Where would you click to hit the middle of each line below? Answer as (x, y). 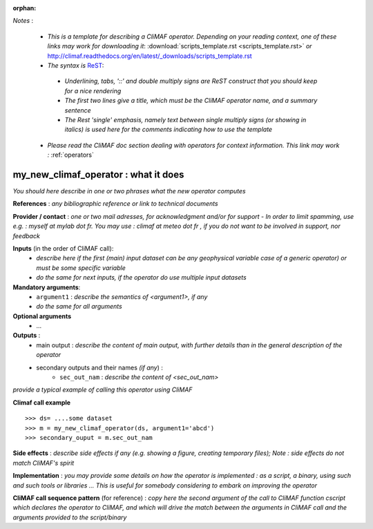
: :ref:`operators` (71, 155)
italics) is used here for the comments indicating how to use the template (169, 129)
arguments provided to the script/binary (70, 517)
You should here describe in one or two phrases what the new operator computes (129, 191)
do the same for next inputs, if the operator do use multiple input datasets (141, 278)
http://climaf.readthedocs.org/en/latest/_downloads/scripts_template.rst (150, 56)
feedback (27, 235)
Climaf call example (42, 402)
